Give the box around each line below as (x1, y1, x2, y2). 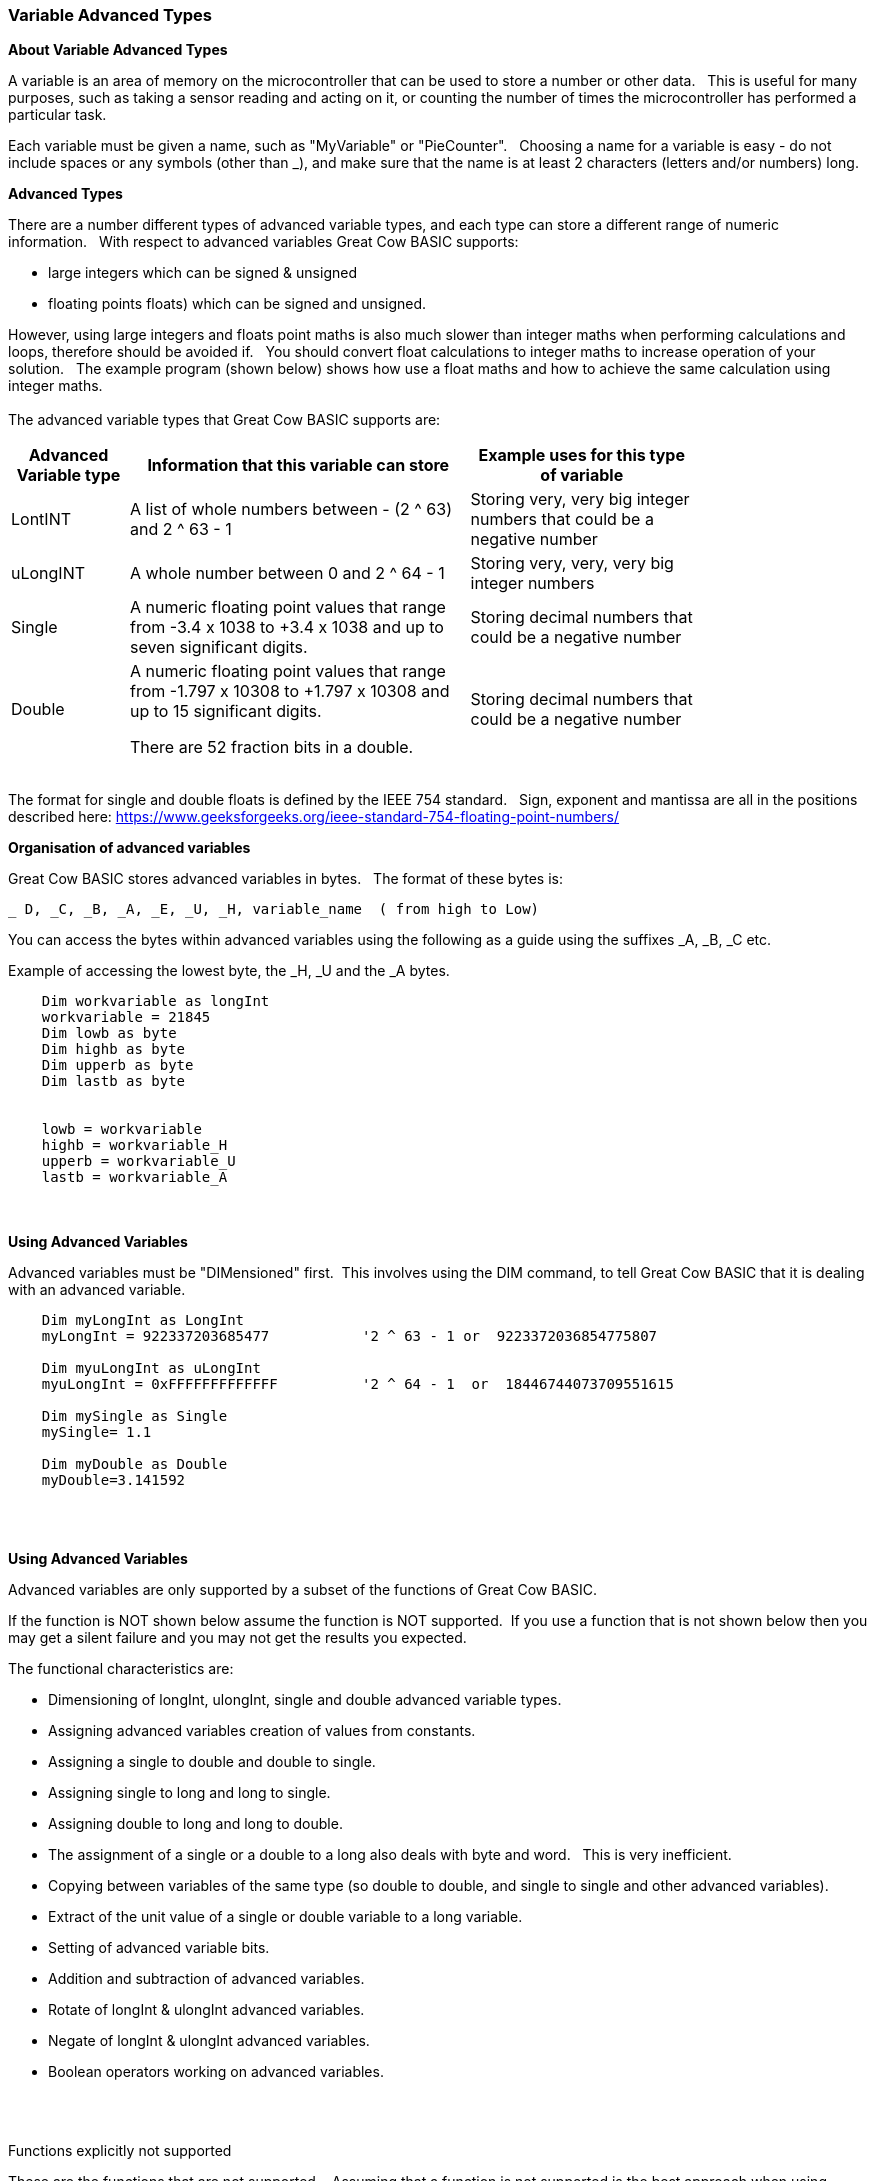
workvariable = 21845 (41, 1009, 211, 1026)
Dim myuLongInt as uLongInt (41, 1360, 261, 1377)
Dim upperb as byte (41, 1057, 194, 1074)
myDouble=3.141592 (41, 1472, 186, 1489)
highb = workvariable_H (41, 1137, 228, 1154)
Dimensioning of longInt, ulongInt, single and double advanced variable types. (48, 1691, 562, 1709)
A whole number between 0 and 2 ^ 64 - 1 (129, 563, 445, 584)
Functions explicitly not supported (8, 2142, 232, 2160)
